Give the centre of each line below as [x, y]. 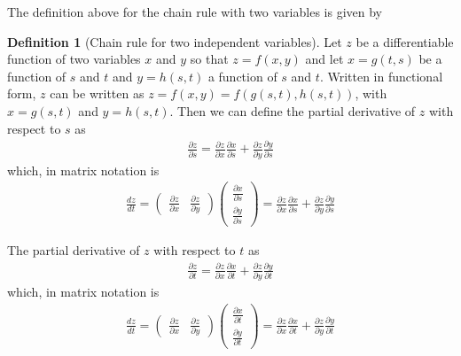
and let [324, 59]
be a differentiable [405, 41]
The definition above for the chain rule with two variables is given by [195, 12]
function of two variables [74, 59]
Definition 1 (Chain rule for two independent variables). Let [175, 41]
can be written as [97, 93]
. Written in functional [381, 76]
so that [209, 59]
